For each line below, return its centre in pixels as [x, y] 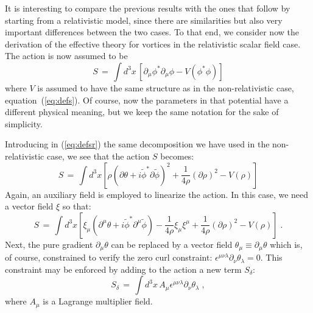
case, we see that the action [98, 156]
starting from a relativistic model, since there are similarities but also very [144, 20]
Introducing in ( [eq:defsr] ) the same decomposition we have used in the [137, 144]
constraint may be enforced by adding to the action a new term [123, 269]
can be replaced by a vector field [172, 244]
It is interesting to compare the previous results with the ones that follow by [148, 8]
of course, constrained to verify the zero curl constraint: [109, 257]
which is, [286, 244]
